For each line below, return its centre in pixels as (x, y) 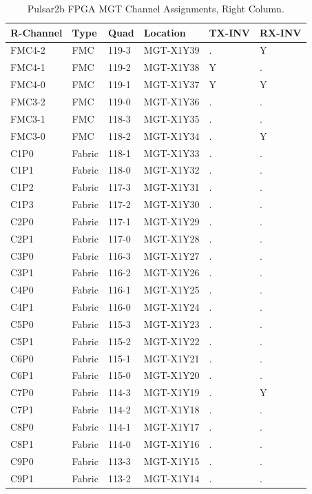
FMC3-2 (28, 101)
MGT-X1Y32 (171, 170)
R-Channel (37, 32)
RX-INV (281, 32)
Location (165, 32)
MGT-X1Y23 (171, 323)
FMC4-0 (28, 84)
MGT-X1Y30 (171, 204)
